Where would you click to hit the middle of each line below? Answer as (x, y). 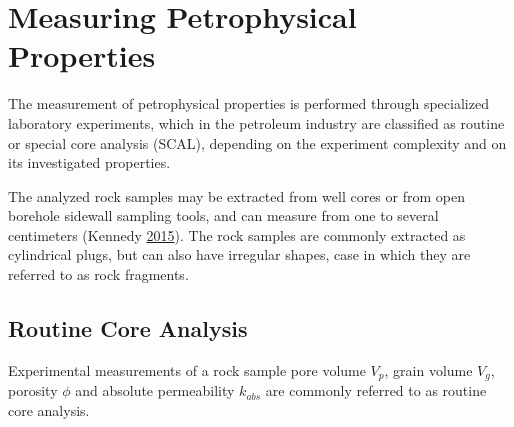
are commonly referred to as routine (376, 390)
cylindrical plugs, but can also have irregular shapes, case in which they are (239, 254)
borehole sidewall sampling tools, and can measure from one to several (223, 215)
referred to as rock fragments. (98, 274)
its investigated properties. (89, 162)
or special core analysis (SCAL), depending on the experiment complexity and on (257, 142)
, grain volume (428, 369)
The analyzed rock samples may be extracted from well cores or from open (236, 195)
